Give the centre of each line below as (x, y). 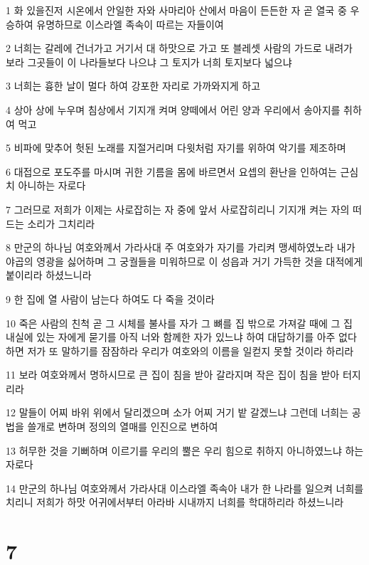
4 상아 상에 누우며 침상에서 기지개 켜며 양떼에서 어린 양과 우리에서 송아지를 (173, 109)
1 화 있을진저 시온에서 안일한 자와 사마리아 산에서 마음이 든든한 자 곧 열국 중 (176, 10)
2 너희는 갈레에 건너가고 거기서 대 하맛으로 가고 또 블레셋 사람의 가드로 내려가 (179, 48)
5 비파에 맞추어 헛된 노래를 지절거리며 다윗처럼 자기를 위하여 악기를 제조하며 (176, 148)
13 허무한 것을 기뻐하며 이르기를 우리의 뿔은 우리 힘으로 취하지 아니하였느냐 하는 (185, 450)
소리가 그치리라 (61, 223)
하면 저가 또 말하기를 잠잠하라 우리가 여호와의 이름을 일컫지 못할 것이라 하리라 (180, 350)
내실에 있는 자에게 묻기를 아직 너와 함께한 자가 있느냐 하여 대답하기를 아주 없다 (181, 337)
